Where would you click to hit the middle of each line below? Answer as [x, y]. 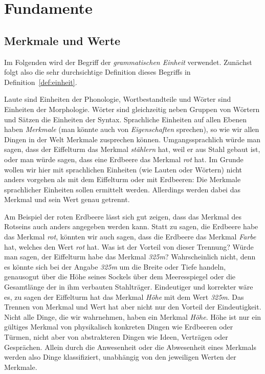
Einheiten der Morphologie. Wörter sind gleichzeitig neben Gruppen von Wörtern [132, 109]
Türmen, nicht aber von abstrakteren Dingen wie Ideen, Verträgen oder [116, 337]
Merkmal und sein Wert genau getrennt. [67, 199]
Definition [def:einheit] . [41, 82]
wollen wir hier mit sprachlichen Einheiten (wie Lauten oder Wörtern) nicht [123, 169]
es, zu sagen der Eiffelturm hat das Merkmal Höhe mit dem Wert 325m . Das [124, 296]
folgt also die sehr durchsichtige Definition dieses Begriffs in [97, 72]
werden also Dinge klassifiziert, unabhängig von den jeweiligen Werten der [120, 357]
